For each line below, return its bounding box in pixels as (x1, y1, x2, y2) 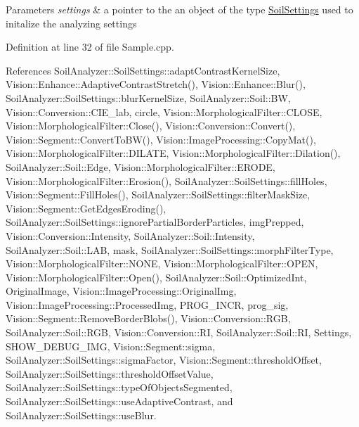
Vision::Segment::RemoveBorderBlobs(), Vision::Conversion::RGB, (6, 311, 291, 326)
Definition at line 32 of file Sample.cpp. (6, 39, 174, 54)
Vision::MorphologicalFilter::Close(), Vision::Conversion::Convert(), (6, 118, 296, 133)
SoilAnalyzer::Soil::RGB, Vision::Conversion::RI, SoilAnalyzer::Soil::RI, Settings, (6, 325, 352, 340)
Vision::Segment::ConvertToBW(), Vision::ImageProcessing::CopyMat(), (6, 132, 316, 146)
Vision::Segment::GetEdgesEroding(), (6, 200, 167, 215)
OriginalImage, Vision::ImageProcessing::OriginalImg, (6, 283, 237, 298)
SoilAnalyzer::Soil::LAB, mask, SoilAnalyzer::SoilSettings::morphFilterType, (6, 242, 334, 257)
